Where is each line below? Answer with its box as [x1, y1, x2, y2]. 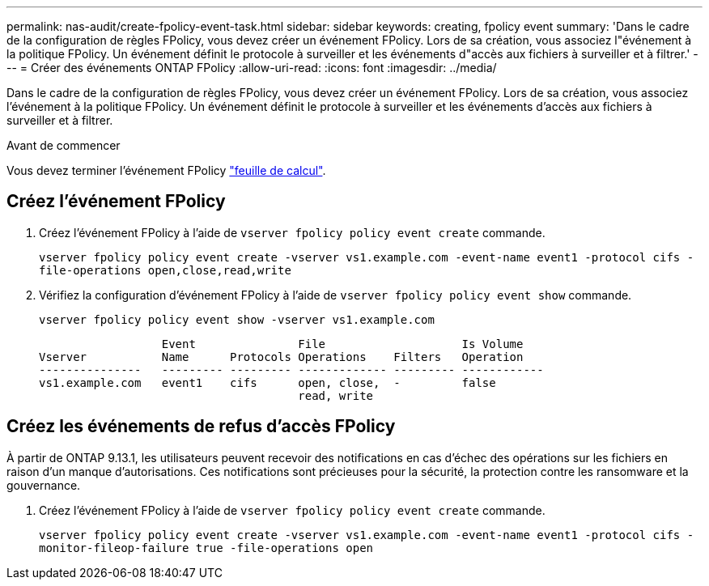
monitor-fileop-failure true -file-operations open [39, 541, 374, 554]
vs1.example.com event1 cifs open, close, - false [39, 376, 496, 389]
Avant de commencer [6, 138, 121, 152]
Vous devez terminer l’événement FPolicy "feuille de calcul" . [6, 163, 326, 177]
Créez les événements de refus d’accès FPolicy [6, 416, 396, 437]
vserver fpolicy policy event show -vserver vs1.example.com [39, 312, 435, 326]
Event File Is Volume [161, 337, 524, 350]
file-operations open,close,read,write [39, 263, 291, 277]
